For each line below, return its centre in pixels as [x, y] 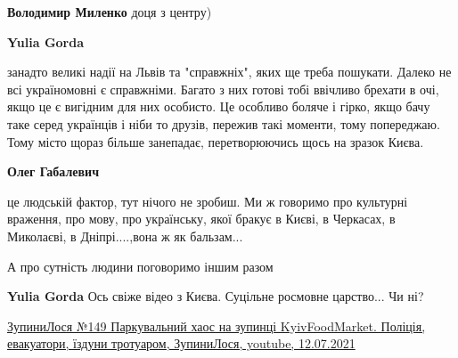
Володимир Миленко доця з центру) [110, 12]
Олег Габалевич [53, 171]
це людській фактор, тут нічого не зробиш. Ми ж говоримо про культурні [208, 201]
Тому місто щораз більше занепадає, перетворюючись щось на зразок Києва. [216, 141]
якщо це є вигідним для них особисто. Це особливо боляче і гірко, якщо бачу [219, 106]
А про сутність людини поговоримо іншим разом [140, 266]
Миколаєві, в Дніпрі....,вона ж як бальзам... [125, 236]
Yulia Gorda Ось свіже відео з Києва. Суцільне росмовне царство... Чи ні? [216, 296]
